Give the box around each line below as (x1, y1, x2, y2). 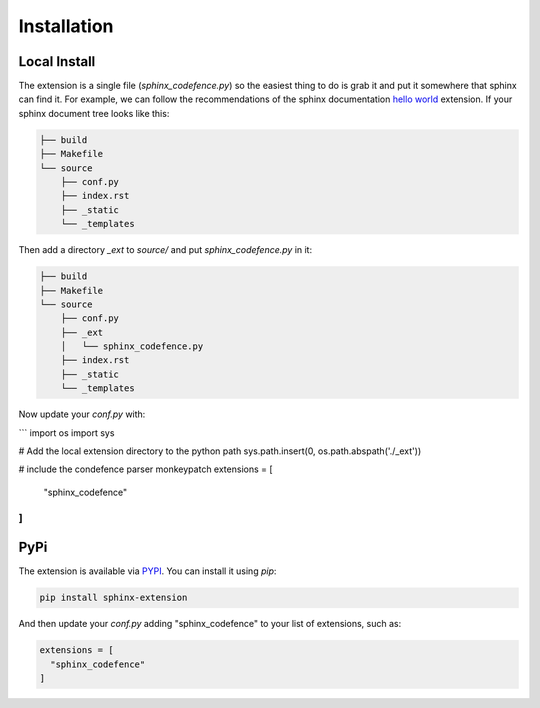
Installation (18, 15, 114, 37)
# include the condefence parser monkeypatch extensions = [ (18, 463, 274, 475)
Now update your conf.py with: (18, 408, 146, 420)
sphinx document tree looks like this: (18, 107, 170, 119)
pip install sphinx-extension (39, 592, 188, 604)
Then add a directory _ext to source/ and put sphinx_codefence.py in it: (18, 244, 313, 256)
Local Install (18, 53, 96, 70)
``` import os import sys (18, 426, 115, 439)
